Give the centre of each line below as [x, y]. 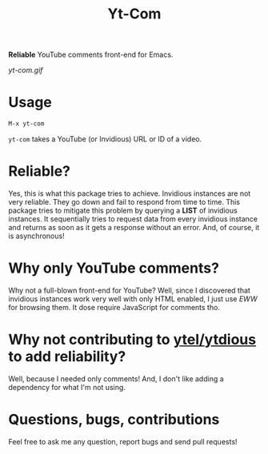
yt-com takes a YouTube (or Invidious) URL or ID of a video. [105, 139]
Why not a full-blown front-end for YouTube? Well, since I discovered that [129, 290]
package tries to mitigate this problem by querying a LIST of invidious [123, 210]
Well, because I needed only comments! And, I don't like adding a [116, 378]
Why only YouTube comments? [114, 268]
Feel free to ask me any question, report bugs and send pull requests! [123, 441]
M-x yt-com [26, 124]
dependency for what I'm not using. [67, 387]
